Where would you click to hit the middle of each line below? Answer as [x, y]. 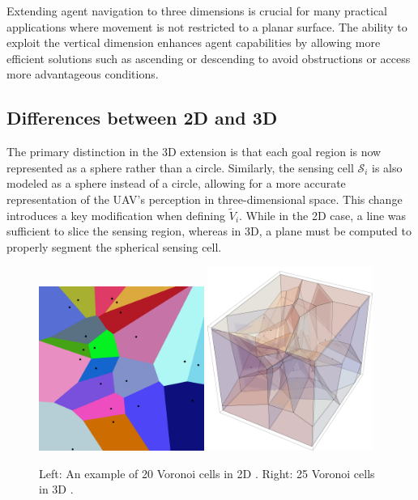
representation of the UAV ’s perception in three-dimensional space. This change [205, 199]
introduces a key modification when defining [116, 215]
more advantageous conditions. [83, 74]
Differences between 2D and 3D [142, 118]
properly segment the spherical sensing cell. [114, 246]
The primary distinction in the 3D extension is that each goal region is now [194, 152]
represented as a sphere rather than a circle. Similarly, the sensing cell [180, 167]
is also [387, 167]
